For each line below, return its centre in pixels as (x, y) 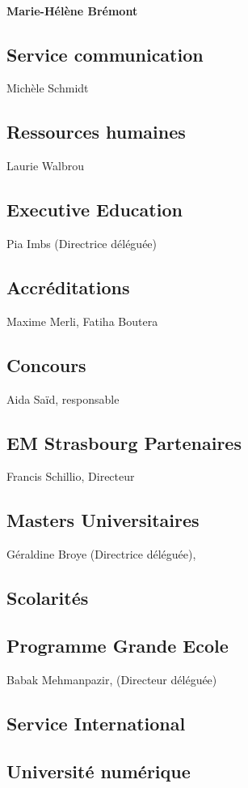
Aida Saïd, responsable (63, 398)
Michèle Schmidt (48, 88)
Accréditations (68, 287)
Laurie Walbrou (45, 166)
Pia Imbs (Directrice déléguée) (82, 243)
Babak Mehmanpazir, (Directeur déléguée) (112, 679)
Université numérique (99, 771)
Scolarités (48, 598)
